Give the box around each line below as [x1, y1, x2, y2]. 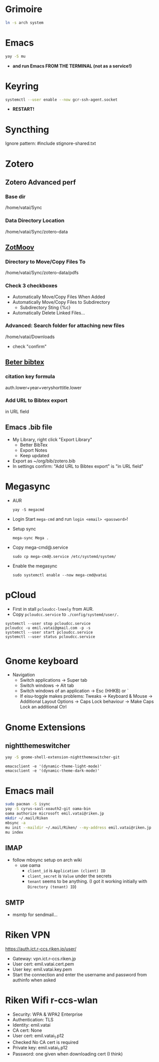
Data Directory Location [5, 217, 65, 224]
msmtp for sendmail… [12, 912, 58, 918]
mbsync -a [5, 820, 26, 826]
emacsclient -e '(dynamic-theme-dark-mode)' [5, 768, 100, 773]
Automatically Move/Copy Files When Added [12, 293, 105, 300]
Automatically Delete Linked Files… [12, 309, 85, 315]
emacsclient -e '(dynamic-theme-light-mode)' [5, 764, 102, 769]
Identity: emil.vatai [12, 1022, 51, 1028]
